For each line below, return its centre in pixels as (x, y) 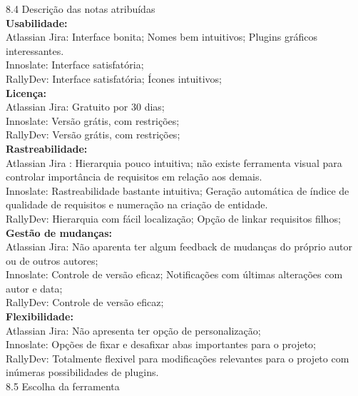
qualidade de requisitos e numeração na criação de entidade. (137, 204)
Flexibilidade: (40, 316)
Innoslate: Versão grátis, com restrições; (93, 120)
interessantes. (35, 50)
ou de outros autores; (52, 260)
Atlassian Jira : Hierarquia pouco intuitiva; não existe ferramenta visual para (174, 162)
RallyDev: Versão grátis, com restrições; (93, 134)
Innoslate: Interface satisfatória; (75, 65)
